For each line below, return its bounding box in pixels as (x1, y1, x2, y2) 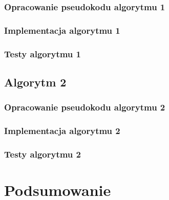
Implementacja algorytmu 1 (4, 24, 120, 36)
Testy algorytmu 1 (4, 47, 81, 60)
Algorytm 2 (4, 74, 67, 90)
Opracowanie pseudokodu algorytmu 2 (4, 101, 165, 114)
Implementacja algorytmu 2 (4, 124, 120, 137)
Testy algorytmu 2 (4, 147, 81, 160)
